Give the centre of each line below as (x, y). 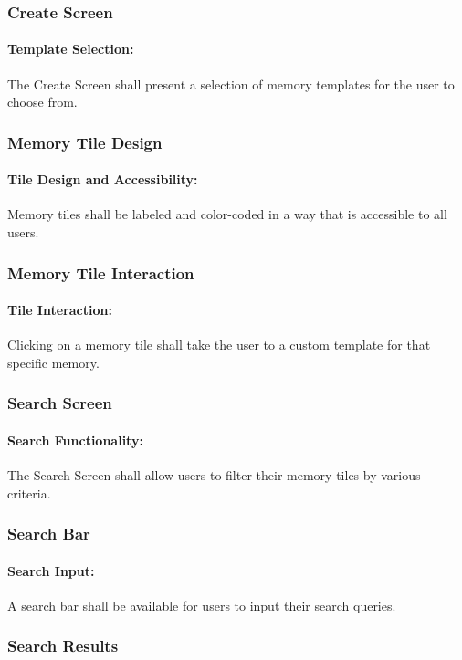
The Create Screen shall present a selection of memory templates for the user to (231, 84)
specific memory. (53, 362)
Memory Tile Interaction (101, 272)
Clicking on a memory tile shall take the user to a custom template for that (219, 345)
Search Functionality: (75, 440)
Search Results (63, 646)
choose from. (42, 102)
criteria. (29, 492)
